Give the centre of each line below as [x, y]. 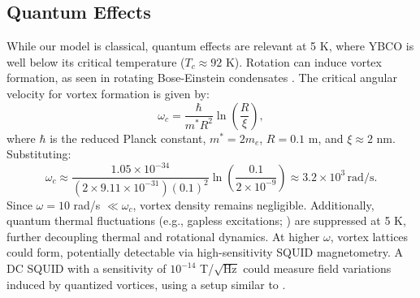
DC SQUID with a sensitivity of [87, 268]
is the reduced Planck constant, [128, 138]
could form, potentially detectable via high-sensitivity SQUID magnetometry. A [205, 252]
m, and [326, 138]
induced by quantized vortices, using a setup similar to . [146, 284]
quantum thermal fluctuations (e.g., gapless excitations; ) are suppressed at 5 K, [206, 220]
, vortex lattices [369, 236]
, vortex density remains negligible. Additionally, [253, 204]
